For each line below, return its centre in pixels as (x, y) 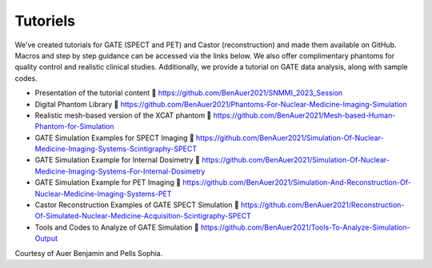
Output (46, 238)
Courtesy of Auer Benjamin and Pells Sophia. (89, 253)
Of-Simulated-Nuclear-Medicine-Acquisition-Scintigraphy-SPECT (143, 216)
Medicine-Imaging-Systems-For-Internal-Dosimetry (120, 171)
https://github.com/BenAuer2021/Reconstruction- (322, 205)
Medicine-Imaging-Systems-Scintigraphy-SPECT (116, 149)
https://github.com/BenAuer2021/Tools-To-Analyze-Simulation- (305, 227)
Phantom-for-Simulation (75, 126)
